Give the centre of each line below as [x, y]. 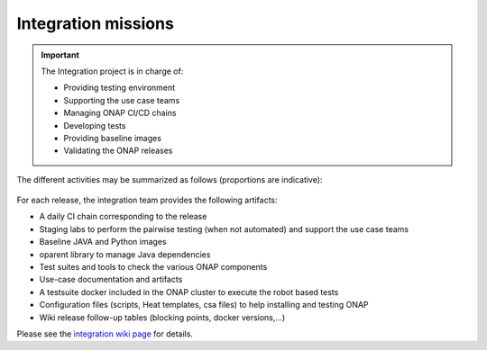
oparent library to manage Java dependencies [125, 254]
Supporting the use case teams [122, 100]
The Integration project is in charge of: [112, 71]
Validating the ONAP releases [118, 151]
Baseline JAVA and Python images [103, 242]
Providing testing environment [119, 88]
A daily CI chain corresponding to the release [123, 217]
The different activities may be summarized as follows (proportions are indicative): [170, 179]
